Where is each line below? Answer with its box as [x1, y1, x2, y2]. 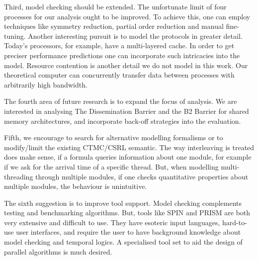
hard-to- [222, 217, 247, 227]
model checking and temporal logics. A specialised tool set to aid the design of [4, 237, 243, 247]
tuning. [4, 30, 26, 41]
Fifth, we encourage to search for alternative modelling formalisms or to [4, 132, 223, 143]
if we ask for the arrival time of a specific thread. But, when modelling [4, 161, 219, 172]
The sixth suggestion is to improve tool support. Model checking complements [4, 197, 242, 208]
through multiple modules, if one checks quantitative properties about [35, 171, 249, 181]
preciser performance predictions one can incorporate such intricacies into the [4, 50, 240, 60]
